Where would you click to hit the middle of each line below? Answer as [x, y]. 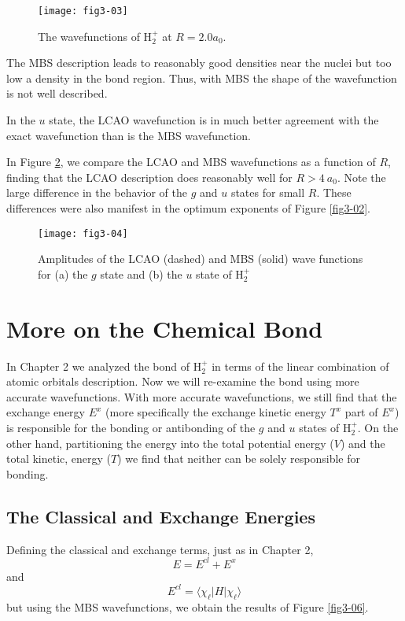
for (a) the [63, 274]
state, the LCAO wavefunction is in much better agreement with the [214, 120]
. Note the [361, 177]
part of [361, 412]
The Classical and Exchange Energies [161, 516]
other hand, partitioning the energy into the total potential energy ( [170, 443]
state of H [220, 274]
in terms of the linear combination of [300, 366]
